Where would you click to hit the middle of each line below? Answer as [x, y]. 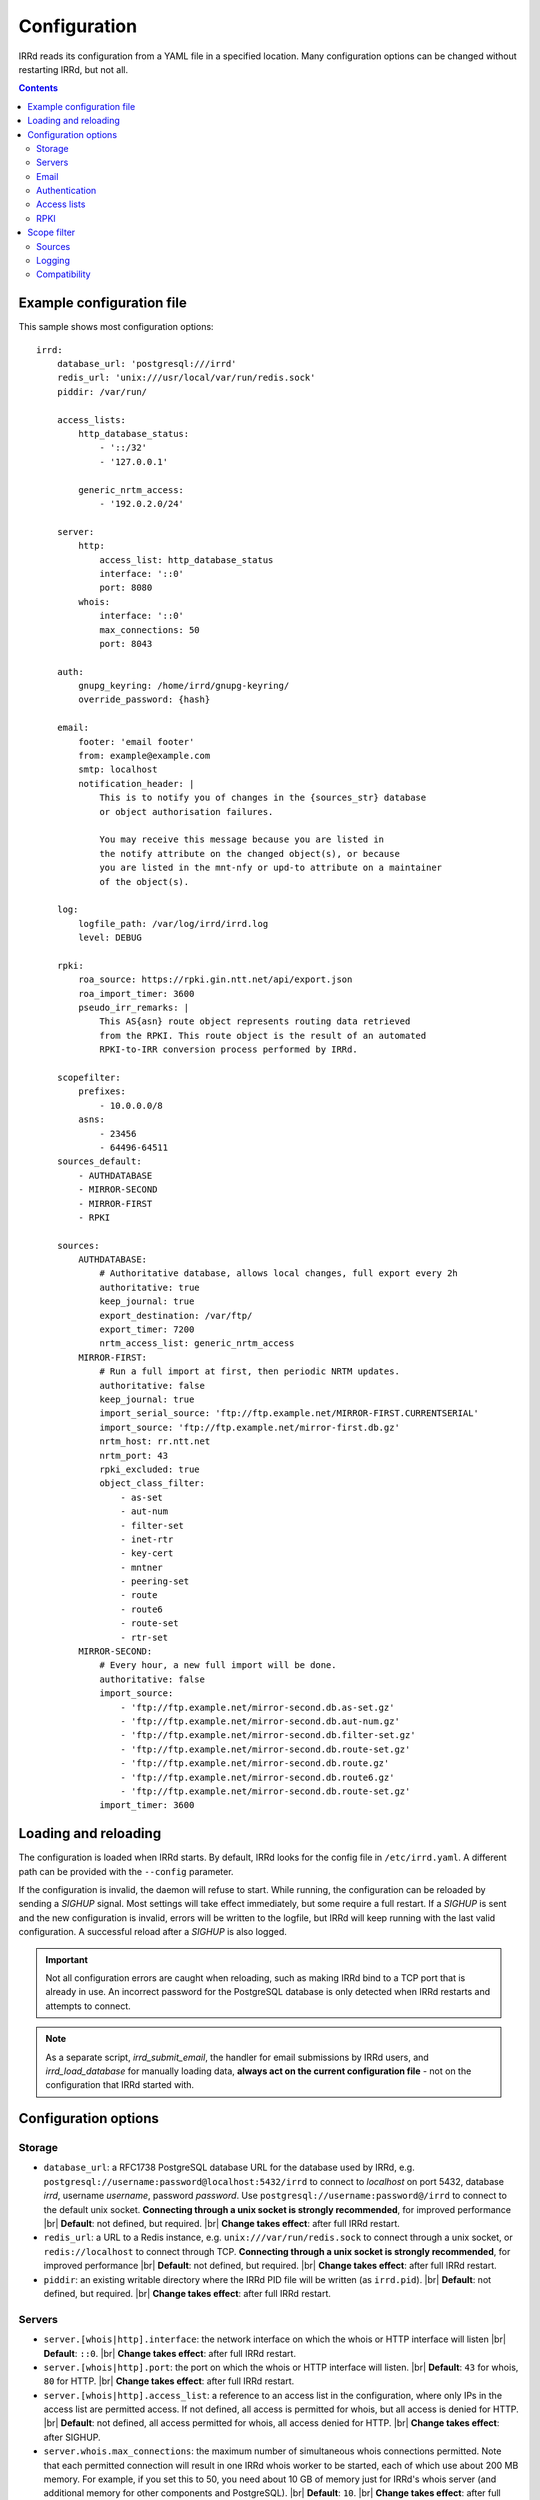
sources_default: [99, 1161]
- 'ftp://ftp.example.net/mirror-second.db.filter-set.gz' [268, 1735]
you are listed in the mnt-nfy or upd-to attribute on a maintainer [271, 868]
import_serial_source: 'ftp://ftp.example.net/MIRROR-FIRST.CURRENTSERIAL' [289, 1413]
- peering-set [155, 1581]
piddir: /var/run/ [102, 391]
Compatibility [63, 274]
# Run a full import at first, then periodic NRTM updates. [249, 1371]
